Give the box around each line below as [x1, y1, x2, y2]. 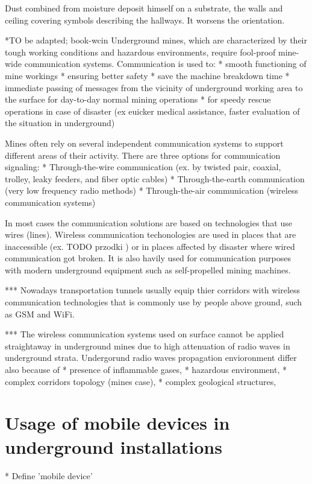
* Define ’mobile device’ [5, 469, 93, 482]
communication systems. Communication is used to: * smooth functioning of [24, 57, 307, 70]
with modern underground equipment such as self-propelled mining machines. [5, 263, 291, 276]
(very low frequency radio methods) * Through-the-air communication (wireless [5, 184, 298, 197]
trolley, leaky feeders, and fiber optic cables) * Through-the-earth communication [5, 172, 305, 185]
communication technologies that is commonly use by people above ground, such [5, 296, 302, 308]
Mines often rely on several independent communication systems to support [5, 136, 284, 149]
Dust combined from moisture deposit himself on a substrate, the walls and [5, 2, 283, 14]
